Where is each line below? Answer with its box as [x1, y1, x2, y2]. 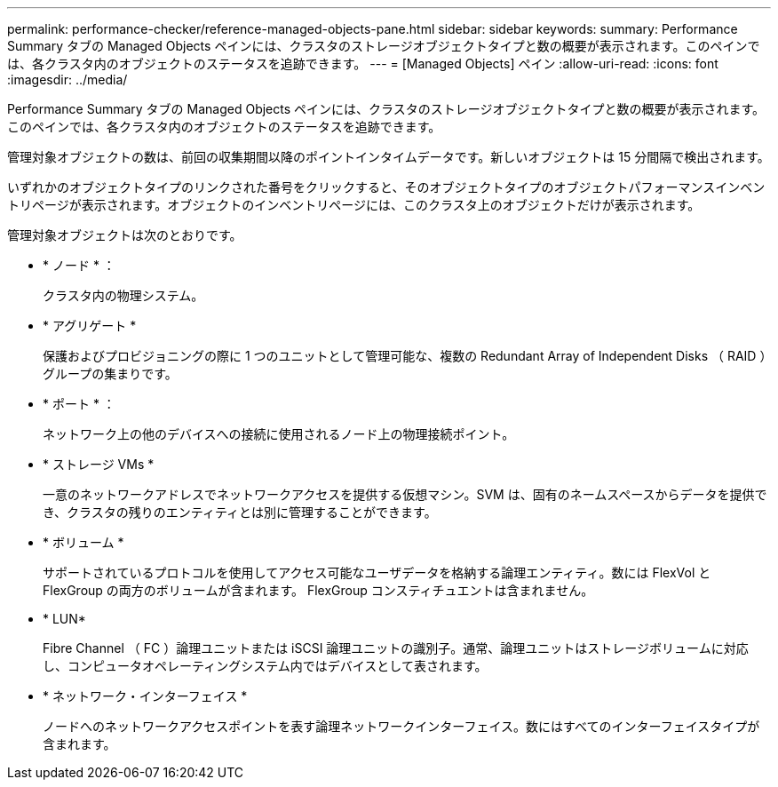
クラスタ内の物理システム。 [43, 288, 204, 303]
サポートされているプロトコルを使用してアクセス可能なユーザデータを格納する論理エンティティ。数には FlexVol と [43, 565, 711, 580]
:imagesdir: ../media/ [7, 72, 128, 87]
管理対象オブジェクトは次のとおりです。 [7, 227, 242, 242]
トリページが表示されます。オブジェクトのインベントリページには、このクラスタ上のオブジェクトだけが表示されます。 [7, 197, 701, 212]
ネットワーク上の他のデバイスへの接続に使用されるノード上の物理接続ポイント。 [43, 426, 515, 441]
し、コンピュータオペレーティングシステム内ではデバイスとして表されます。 [43, 658, 488, 673]
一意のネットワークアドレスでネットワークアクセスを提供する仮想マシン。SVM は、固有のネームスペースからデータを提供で [43, 487, 767, 502]
